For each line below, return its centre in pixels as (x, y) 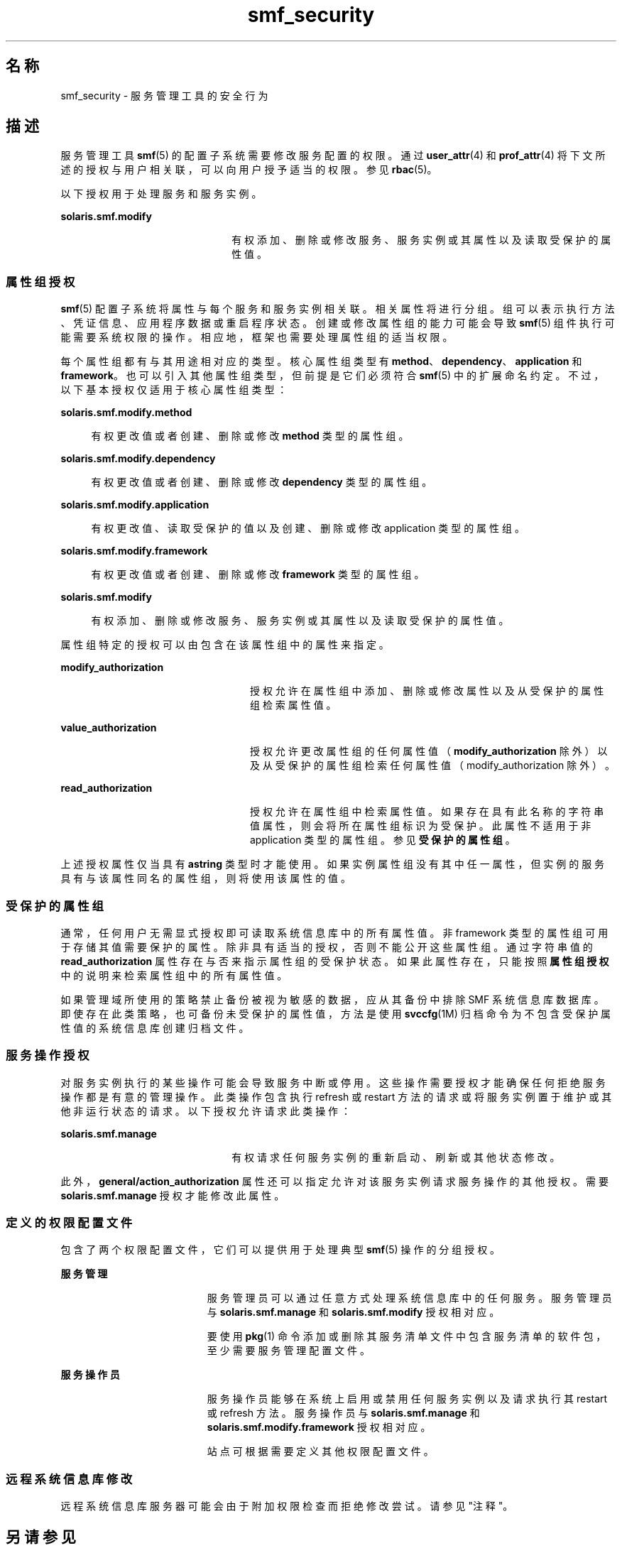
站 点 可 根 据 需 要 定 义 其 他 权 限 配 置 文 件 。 (320, 1451)
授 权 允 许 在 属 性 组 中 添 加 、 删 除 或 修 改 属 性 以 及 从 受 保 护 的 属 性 (427, 691)
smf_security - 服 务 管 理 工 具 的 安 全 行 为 (164, 95)
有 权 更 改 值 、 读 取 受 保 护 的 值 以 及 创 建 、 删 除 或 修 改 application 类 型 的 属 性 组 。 (308, 528)
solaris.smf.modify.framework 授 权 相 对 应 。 (319, 1427)
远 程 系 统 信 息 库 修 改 (69, 1479)
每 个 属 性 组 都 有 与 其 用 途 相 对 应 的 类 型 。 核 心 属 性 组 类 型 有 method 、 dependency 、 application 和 (321, 361)
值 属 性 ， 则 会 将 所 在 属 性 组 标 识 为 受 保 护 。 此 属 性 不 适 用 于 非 (421, 826)
